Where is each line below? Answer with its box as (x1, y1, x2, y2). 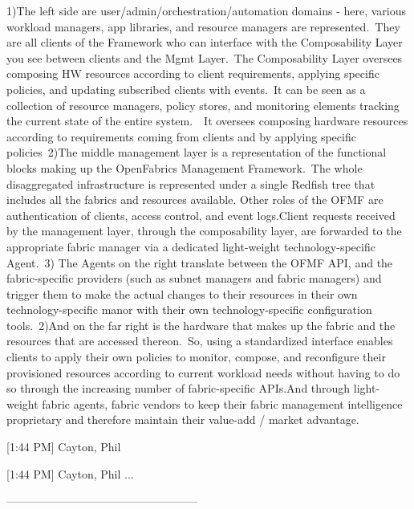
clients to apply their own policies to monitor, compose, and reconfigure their (6, 348, 386, 365)
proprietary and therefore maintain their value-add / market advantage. (6, 411, 359, 428)
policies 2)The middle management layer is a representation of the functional (6, 144, 387, 161)
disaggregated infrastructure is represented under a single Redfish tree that (6, 175, 375, 192)
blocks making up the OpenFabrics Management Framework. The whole (6, 159, 363, 176)
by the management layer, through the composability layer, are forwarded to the (6, 222, 402, 239)
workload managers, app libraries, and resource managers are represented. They (6, 18, 400, 35)
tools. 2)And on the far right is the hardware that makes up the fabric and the (6, 316, 396, 333)
